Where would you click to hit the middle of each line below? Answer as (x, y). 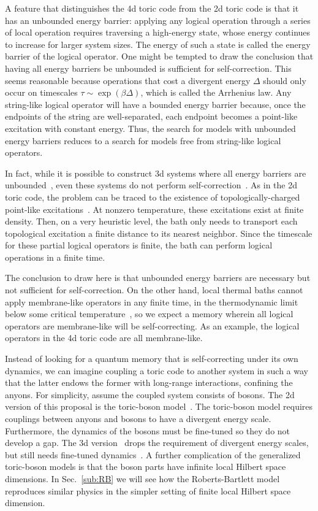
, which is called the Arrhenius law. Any (216, 92)
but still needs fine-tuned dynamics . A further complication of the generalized (153, 454)
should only (285, 80)
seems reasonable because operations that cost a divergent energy (128, 80)
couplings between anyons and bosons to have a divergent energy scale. (138, 418)
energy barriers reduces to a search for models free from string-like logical (143, 140)
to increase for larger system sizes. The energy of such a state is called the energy (158, 44)
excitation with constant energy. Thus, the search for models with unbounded (150, 128)
